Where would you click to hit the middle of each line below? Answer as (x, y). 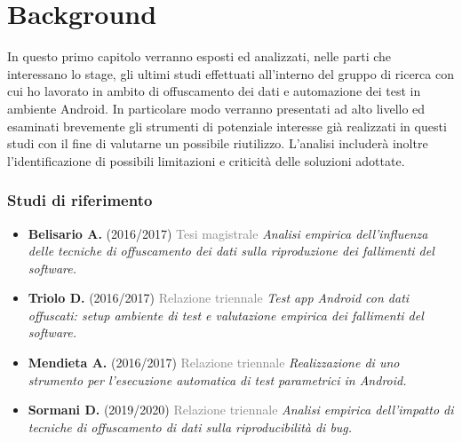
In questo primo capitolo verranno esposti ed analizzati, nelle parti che (199, 56)
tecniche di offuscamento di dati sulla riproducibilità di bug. (190, 426)
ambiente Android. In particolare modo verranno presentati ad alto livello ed (216, 108)
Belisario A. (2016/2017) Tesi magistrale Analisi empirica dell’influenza (228, 233)
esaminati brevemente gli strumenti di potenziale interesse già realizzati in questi (227, 126)
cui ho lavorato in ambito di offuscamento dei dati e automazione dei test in (214, 91)
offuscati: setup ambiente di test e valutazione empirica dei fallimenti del (226, 315)
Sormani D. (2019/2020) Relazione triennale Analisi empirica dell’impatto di (241, 410)
